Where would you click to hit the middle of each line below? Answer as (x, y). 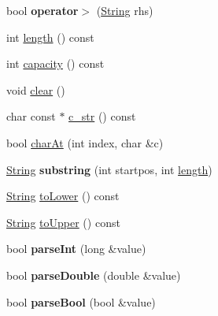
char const (31, 116)
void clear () (36, 89)
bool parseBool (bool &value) (81, 301)
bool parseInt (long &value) (76, 249)
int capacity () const (55, 63)
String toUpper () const (63, 222)
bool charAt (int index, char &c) (85, 142)
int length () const (50, 37)
